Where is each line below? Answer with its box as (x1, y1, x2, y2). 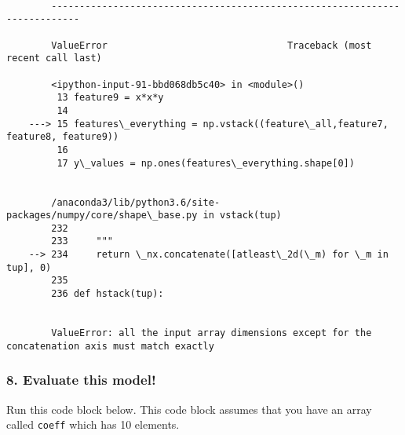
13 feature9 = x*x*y (57, 92, 164, 104)
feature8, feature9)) (6, 131, 119, 143)
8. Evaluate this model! (6, 370, 156, 389)
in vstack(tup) (202, 210, 282, 221)
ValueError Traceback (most (51, 39, 372, 51)
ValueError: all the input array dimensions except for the (51, 327, 372, 339)
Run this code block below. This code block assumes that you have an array (6, 400, 372, 417)
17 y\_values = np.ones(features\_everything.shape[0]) (57, 157, 355, 169)
